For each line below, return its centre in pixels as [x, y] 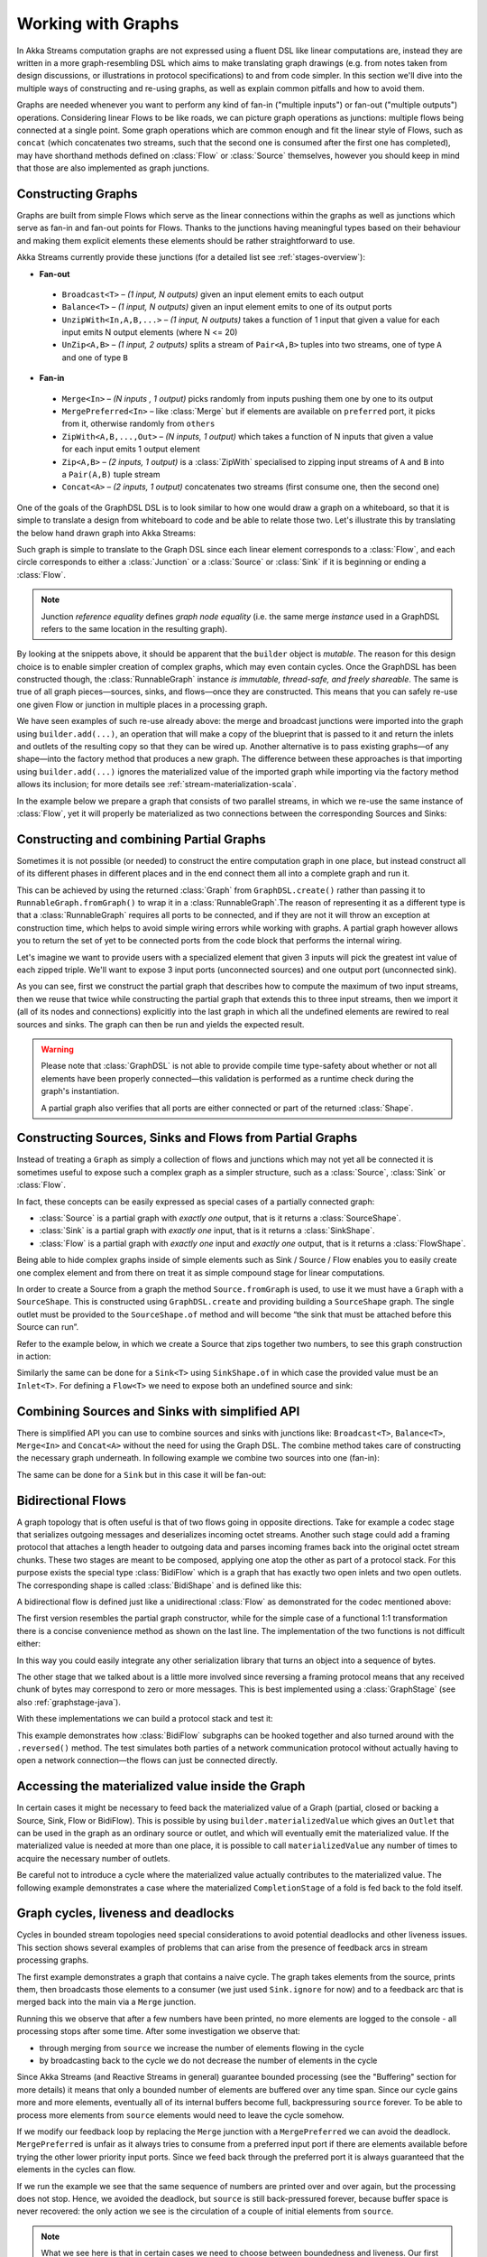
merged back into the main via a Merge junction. [106, 2002]
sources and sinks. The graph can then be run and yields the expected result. [161, 1024]
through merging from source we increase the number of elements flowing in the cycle [202, 2048]
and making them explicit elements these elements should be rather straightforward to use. [186, 240]
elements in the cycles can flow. [76, 2169]
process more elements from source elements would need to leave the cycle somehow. [180, 2115]
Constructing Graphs [77, 194]
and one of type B [95, 358]
